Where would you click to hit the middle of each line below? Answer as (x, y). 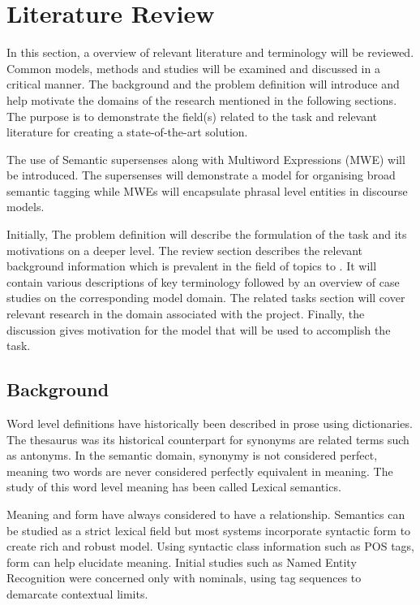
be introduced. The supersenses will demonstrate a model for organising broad (201, 175)
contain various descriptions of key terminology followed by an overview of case (203, 281)
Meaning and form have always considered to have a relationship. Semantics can (206, 514)
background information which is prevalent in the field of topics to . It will (192, 266)
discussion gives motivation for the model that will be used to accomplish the (199, 329)
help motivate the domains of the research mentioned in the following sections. (202, 99)
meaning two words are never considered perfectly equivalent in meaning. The (200, 471)
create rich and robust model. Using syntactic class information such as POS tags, (211, 546)
